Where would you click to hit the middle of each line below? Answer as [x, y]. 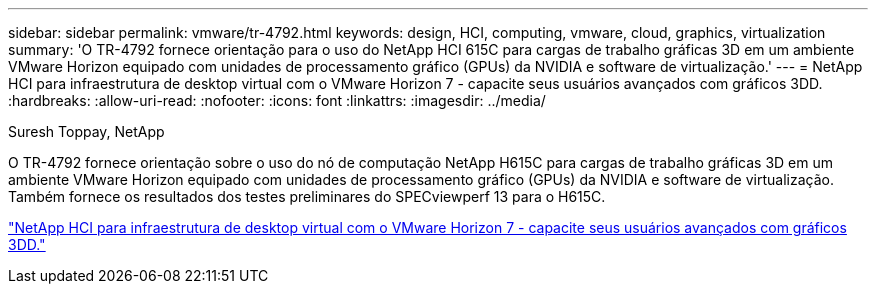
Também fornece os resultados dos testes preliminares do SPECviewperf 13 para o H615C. [307, 196]
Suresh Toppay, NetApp [86, 131]
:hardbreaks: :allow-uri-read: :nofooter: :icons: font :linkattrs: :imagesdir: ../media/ [277, 100]
